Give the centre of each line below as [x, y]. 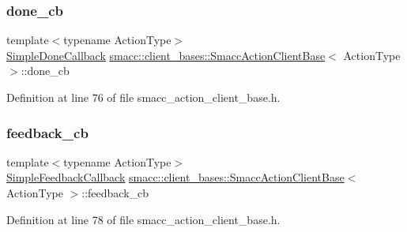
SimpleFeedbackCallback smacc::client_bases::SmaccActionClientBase [175, 177]
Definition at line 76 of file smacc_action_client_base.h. [143, 97]
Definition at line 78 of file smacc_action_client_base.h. [143, 219]
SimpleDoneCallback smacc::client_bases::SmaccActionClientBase [166, 55]
